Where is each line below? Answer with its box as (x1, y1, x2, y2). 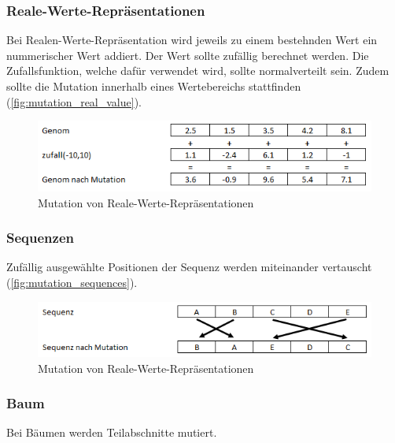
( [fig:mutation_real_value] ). (6, 93, 142, 110)
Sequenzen (6, 228, 74, 248)
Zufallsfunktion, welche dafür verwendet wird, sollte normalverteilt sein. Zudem (6, 62, 389, 79)
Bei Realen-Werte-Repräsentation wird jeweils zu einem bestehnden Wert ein (6, 32, 378, 48)
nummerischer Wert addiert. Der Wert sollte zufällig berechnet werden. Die (6, 47, 369, 63)
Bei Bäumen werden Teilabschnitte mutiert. (6, 424, 217, 441)
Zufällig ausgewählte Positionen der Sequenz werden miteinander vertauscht (6, 259, 372, 275)
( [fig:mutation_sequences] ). (6, 274, 138, 290)
